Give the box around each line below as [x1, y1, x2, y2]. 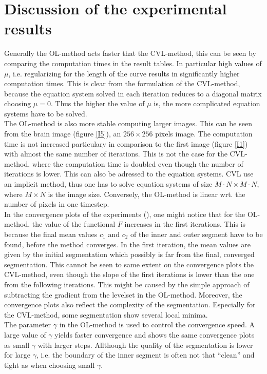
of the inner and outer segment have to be [130, 229, 263, 239]
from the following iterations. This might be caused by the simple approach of [4, 279, 250, 289]
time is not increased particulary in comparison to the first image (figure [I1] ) [4, 138, 248, 149]
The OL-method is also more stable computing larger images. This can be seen [4, 118, 252, 129]
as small [4, 339, 30, 350]
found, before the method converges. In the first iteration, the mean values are [4, 239, 251, 249]
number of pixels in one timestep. [4, 199, 109, 209]
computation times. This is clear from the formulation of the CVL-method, [4, 78, 240, 89]
